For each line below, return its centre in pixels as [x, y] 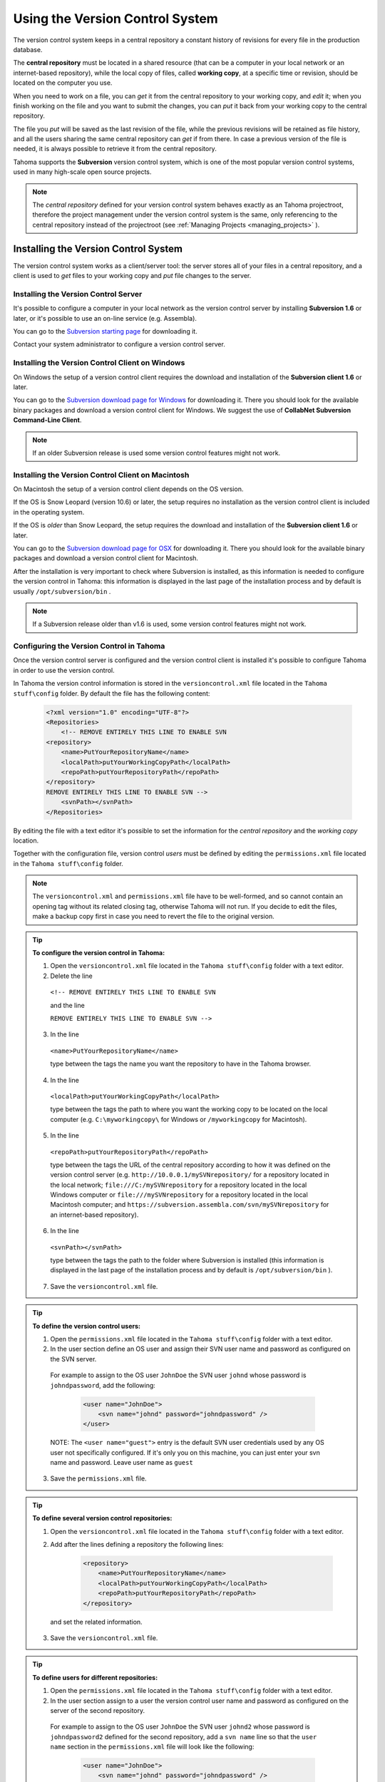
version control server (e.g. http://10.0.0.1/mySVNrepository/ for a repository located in [190, 1175]
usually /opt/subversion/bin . [62, 591]
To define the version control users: [86, 1326]
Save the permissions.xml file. [98, 1478]
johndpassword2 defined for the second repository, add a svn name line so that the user [184, 1736]
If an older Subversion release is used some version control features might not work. [156, 453]
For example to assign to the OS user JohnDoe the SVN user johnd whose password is [178, 1375]
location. [26, 840]
